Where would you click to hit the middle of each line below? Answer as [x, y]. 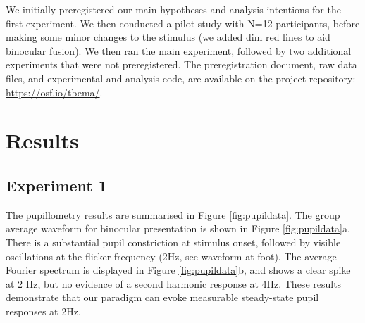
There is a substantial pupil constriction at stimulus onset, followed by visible [173, 242]
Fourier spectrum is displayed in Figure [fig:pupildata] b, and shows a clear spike [178, 270]
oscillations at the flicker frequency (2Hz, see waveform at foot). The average [171, 256]
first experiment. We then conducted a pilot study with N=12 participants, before [183, 23]
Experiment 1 [56, 185]
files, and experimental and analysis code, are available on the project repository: [181, 78]
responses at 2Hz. [43, 311]
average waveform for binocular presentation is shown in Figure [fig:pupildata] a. [178, 228]
